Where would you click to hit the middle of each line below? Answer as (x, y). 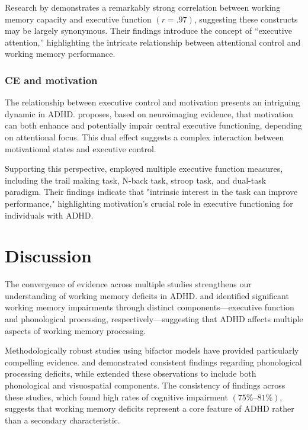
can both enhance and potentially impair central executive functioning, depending (153, 125)
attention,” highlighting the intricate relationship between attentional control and (153, 42)
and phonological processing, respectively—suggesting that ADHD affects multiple (154, 319)
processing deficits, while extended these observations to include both (131, 373)
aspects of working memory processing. (76, 330)
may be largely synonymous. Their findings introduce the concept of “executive (148, 31)
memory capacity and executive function (78, 19)
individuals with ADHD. (49, 215)
